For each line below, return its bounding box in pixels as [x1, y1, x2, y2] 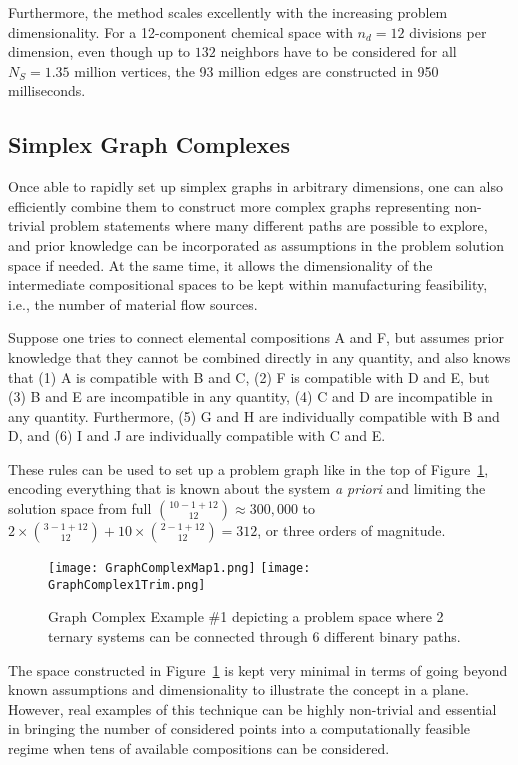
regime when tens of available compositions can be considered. [8, 737, 390, 758]
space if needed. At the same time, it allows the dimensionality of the [8, 254, 433, 275]
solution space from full [8, 498, 152, 519]
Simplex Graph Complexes [8, 129, 290, 160]
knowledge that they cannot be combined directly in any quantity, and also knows [8, 346, 511, 367]
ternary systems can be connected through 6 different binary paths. [48, 625, 461, 646]
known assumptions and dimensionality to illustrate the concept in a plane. [8, 679, 469, 700]
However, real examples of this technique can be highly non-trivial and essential [8, 698, 497, 719]
